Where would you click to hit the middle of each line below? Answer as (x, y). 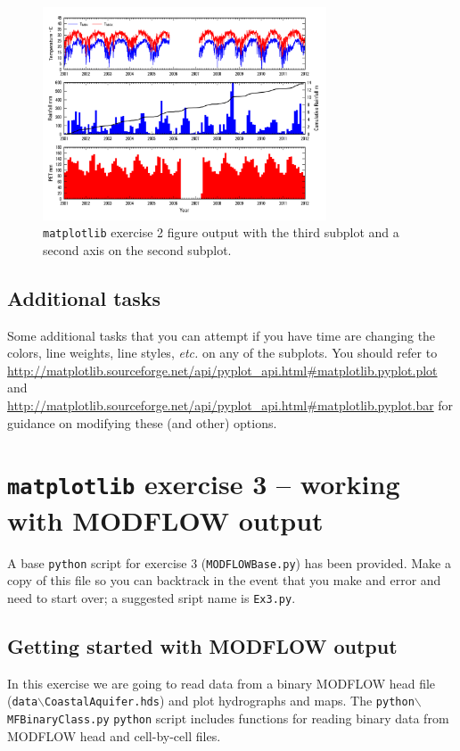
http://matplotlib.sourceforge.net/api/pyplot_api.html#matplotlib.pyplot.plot (222, 370)
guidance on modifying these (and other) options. (142, 422)
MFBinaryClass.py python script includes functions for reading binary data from (228, 718)
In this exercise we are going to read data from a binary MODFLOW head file (222, 683)
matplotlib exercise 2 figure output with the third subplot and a (221, 232)
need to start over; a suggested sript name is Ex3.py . (152, 597)
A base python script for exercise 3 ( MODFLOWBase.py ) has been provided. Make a (229, 562)
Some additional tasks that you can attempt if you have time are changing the (222, 335)
